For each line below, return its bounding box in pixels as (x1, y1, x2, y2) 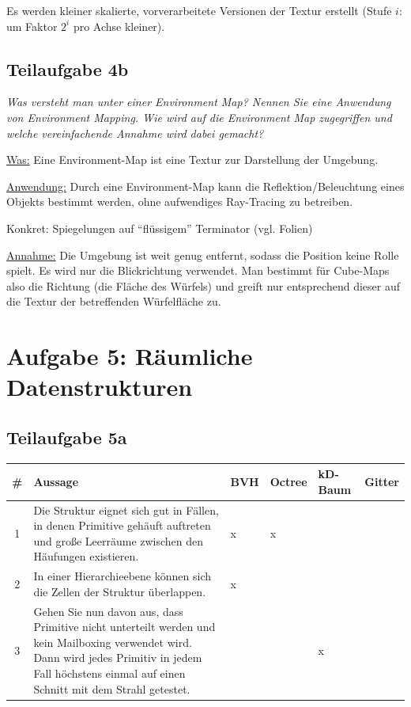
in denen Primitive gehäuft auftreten (33, 517, 211, 534)
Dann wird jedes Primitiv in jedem (33, 649, 202, 666)
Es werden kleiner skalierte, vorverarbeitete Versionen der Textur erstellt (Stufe (6, 2, 392, 18)
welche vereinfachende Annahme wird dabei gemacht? (6, 124, 264, 141)
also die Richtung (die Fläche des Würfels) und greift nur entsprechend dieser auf (6, 277, 400, 294)
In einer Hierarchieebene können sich (33, 568, 211, 584)
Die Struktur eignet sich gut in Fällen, (33, 501, 219, 518)
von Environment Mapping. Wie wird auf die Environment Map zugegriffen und (6, 108, 392, 125)
